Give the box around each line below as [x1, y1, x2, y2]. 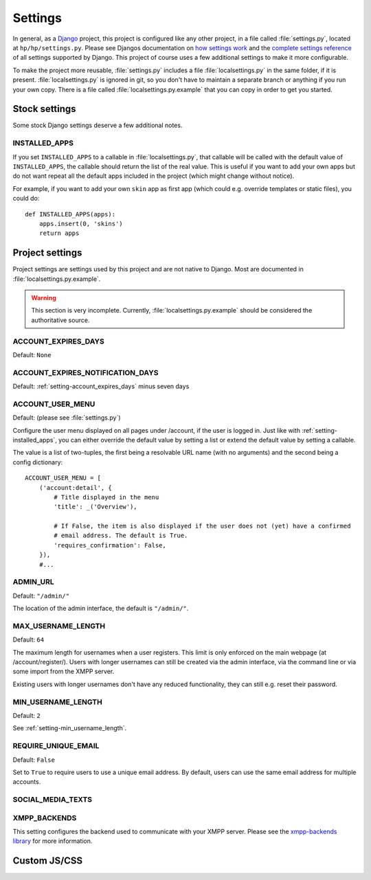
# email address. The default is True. [54, 532, 188, 539]
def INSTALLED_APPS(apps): [25, 210, 116, 218]
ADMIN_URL [12, 577, 54, 587]
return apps [38, 229, 80, 237]
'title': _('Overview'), [54, 503, 137, 511]
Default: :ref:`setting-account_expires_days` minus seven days [12, 382, 190, 391]
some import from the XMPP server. [12, 667, 115, 676]
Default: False [12, 756, 55, 764]
